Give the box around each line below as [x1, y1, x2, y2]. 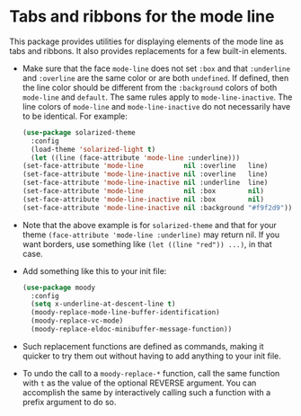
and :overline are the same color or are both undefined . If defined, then [22, 72, 289, 83]
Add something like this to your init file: [22, 265, 167, 276]
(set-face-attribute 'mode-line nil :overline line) [22, 162, 269, 171]
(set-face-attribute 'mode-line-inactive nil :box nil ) [22, 195, 265, 204]
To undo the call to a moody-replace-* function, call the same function [22, 367, 280, 378]
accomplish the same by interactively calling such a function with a [22, 386, 271, 397]
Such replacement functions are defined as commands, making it [22, 341, 264, 351]
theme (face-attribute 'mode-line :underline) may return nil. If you [22, 229, 280, 240]
